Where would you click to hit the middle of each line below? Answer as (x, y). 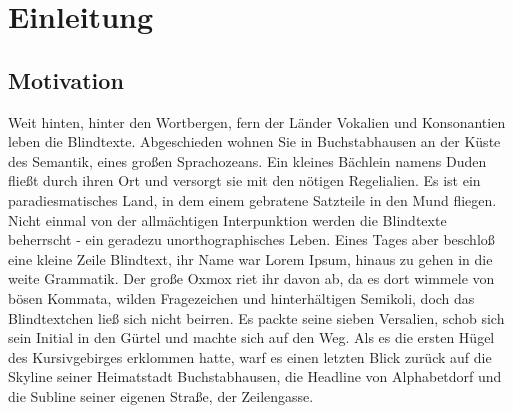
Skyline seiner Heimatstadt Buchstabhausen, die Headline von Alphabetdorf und (255, 376)
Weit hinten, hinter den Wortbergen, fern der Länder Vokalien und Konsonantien (257, 121)
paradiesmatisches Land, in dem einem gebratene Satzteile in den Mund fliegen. (252, 199)
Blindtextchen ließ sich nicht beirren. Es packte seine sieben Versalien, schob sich (256, 317)
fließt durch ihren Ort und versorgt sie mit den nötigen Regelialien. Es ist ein (244, 180)
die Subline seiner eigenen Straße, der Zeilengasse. (161, 395)
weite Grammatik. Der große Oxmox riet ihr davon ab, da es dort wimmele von (251, 278)
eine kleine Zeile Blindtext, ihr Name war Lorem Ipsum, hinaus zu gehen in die (250, 258)
